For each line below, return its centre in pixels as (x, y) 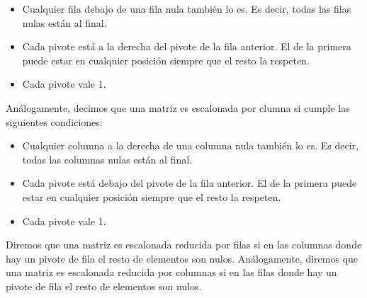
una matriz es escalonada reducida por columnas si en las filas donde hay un (171, 272)
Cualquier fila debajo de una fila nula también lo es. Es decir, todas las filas (187, 8)
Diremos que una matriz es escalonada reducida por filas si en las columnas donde (184, 245)
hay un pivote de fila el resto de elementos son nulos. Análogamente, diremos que (182, 258)
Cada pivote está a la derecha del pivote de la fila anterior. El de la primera (187, 46)
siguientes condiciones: (54, 121)
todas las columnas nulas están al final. (107, 159)
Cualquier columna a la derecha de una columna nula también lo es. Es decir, (190, 145)
